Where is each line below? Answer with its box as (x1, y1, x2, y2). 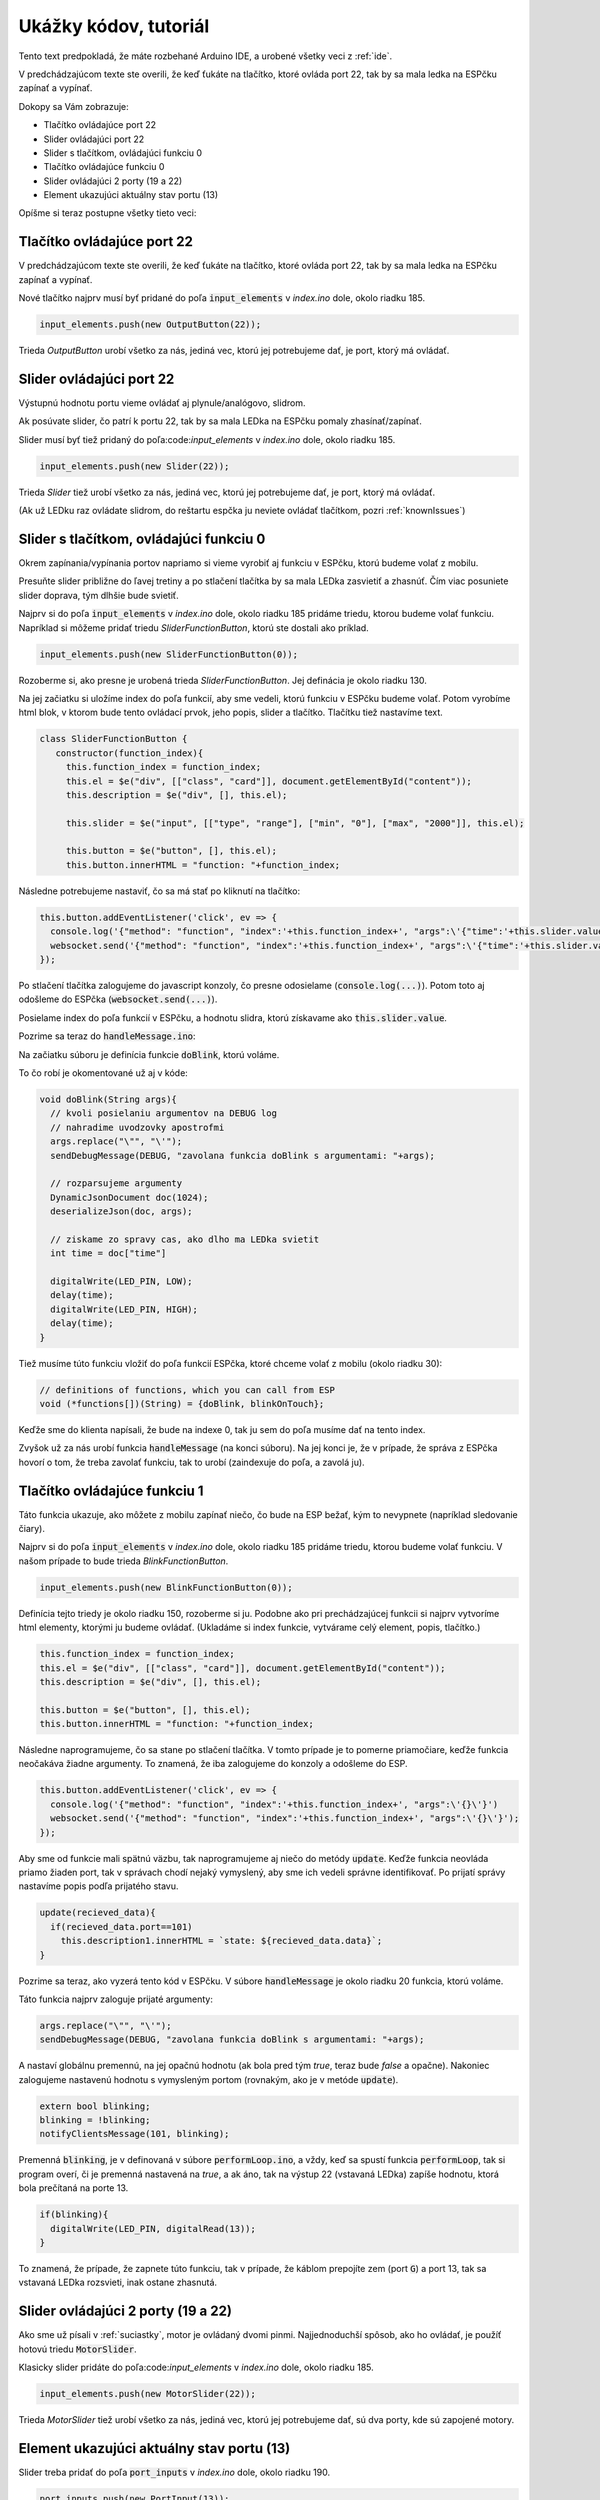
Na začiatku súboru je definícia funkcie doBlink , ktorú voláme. (18, 1048, 280, 1060)
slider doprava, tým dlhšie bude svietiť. (18, 589, 179, 601)
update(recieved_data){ (39, 1907, 157, 1919)
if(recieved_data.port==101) (50, 1921, 194, 1932)
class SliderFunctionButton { (39, 733, 188, 745)
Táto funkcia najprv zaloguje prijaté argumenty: (18, 1993, 214, 2005)
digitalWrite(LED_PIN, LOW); (50, 1276, 194, 1287)
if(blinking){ (39, 2209, 109, 2220)
